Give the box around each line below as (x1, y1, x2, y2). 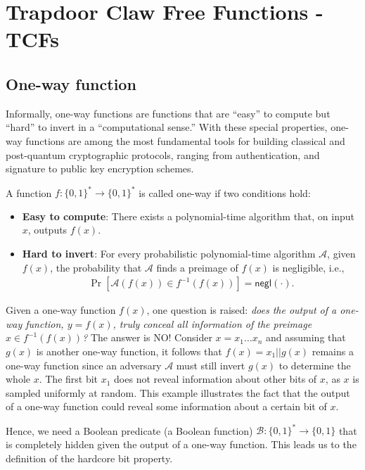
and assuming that (266, 330, 346, 345)
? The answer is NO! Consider (82, 330, 212, 345)
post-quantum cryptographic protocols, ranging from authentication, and (6, 147, 320, 162)
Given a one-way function (6, 303, 116, 317)
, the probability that (50, 260, 142, 274)
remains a (312, 344, 354, 359)
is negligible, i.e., (272, 260, 345, 274)
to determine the (278, 357, 351, 372)
